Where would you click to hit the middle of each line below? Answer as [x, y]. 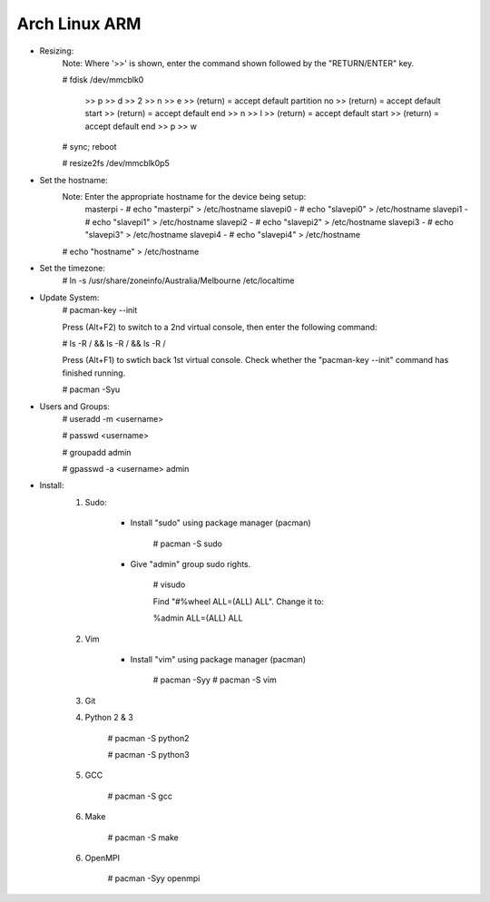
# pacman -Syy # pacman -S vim [215, 680]
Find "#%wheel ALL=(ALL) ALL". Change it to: [239, 601]
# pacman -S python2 [148, 738]
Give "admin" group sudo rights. [191, 564]
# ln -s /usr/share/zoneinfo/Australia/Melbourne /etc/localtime [178, 280]
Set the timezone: [73, 269]
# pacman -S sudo [187, 544]
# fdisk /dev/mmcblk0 [103, 80]
